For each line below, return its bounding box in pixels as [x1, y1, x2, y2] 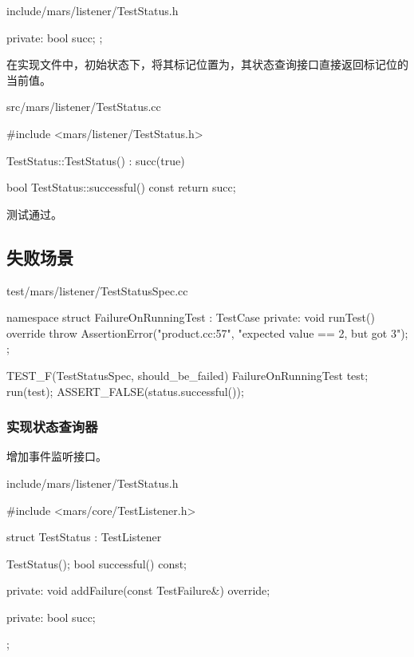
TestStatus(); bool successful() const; [6, 555, 187, 572]
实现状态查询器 [6, 417, 98, 437]
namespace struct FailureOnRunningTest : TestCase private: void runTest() [6, 309, 375, 326]
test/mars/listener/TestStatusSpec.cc [6, 282, 188, 299]
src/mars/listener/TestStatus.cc [6, 98, 161, 115]
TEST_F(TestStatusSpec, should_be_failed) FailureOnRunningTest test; [6, 366, 369, 383]
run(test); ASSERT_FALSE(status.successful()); [6, 382, 244, 399]
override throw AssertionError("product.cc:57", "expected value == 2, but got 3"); [6, 324, 408, 341]
